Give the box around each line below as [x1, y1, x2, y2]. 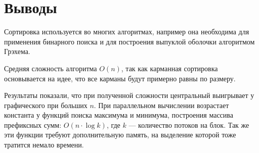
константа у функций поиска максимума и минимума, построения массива [4, 110, 233, 120]
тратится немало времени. [4, 139, 84, 150]
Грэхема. [4, 46, 30, 57]
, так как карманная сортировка [121, 63, 218, 73]
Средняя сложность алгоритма [4, 63, 97, 73]
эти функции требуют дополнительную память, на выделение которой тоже [4, 129, 236, 140]
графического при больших [4, 99, 88, 110]
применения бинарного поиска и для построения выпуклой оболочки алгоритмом [4, 36, 255, 46]
